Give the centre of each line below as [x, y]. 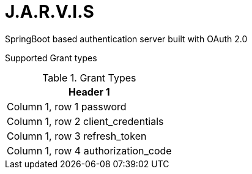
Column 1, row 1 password [67, 106]
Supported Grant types [51, 58]
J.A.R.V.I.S [50, 12]
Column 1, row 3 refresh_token [77, 136]
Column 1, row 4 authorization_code [89, 150]
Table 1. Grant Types [89, 78]
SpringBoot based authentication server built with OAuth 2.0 [126, 39]
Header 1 [89, 92]
